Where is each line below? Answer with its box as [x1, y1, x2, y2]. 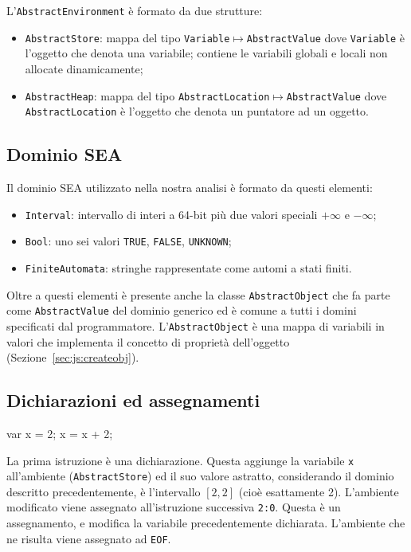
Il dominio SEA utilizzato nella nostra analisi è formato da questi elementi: [6, 179, 373, 196]
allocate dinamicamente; [25, 60, 143, 76]
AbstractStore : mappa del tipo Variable [25, 29, 230, 45]
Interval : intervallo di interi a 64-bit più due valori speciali [25, 206, 318, 222]
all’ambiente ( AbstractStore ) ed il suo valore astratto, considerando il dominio [6, 468, 394, 484]
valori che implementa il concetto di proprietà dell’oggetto [6, 333, 290, 350]
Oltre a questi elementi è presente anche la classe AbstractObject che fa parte [6, 286, 390, 303]
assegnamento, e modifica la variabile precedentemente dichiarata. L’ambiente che [6, 515, 405, 531]
